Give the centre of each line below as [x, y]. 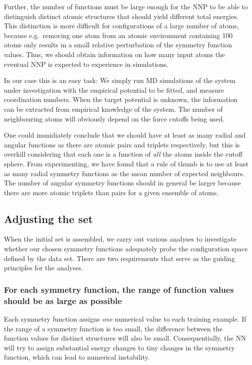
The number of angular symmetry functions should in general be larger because [123, 183]
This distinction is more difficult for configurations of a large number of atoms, [121, 26]
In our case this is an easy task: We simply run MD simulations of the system [120, 80]
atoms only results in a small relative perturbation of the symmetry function [118, 45]
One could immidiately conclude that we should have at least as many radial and [125, 135]
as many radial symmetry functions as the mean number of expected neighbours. [124, 173]
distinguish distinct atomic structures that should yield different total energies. [121, 16]
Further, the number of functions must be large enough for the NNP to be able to [126, 6]
